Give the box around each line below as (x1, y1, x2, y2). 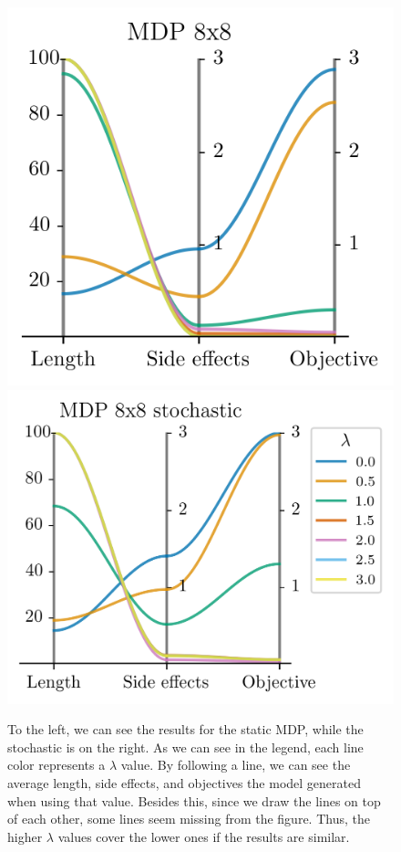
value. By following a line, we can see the (120, 755, 351, 774)
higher (7, 826, 43, 846)
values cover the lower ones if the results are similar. (57, 826, 350, 846)
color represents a (7, 755, 106, 774)
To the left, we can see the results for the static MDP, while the (7, 720, 364, 739)
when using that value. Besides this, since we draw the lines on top (7, 791, 381, 810)
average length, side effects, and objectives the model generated (7, 773, 361, 792)
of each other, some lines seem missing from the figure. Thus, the (7, 809, 370, 828)
